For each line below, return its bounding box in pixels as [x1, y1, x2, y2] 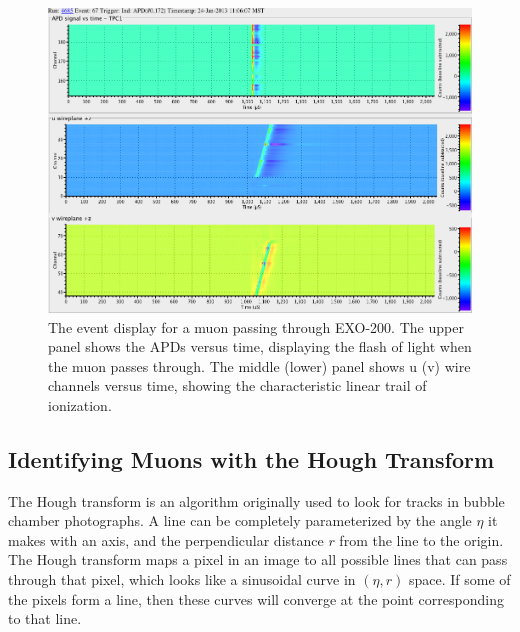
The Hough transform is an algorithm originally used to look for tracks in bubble [8, 490, 505, 511]
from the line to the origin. [339, 529, 504, 550]
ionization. [48, 394, 112, 415]
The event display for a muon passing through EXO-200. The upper [48, 316, 464, 337]
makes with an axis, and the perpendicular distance [8, 529, 324, 550]
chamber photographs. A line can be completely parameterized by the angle [8, 510, 472, 531]
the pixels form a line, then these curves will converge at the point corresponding [8, 588, 504, 609]
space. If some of [408, 569, 511, 590]
